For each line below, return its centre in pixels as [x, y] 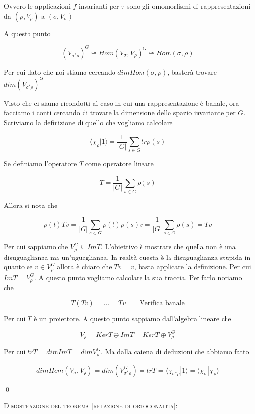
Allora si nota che [31, 205]
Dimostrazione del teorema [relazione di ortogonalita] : [91, 405]
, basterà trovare [192, 71]
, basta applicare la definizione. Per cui [192, 267]
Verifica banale [162, 303]
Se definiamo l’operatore [41, 164]
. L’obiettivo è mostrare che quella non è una [168, 246]
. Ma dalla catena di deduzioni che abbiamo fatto [175, 351]
